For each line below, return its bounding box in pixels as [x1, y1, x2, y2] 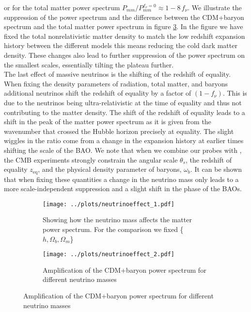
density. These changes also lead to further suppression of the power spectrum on [4, 49, 245, 60]
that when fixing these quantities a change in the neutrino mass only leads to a [4, 174, 239, 184]
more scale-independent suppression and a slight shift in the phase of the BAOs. [4, 183, 242, 194]
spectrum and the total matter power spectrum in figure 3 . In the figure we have [4, 21, 243, 32]
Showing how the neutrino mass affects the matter [43, 214, 192, 225]
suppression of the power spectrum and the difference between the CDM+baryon [4, 12, 244, 22]
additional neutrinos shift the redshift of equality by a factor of [4, 88, 191, 98]
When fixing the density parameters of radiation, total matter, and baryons [4, 78, 228, 88]
